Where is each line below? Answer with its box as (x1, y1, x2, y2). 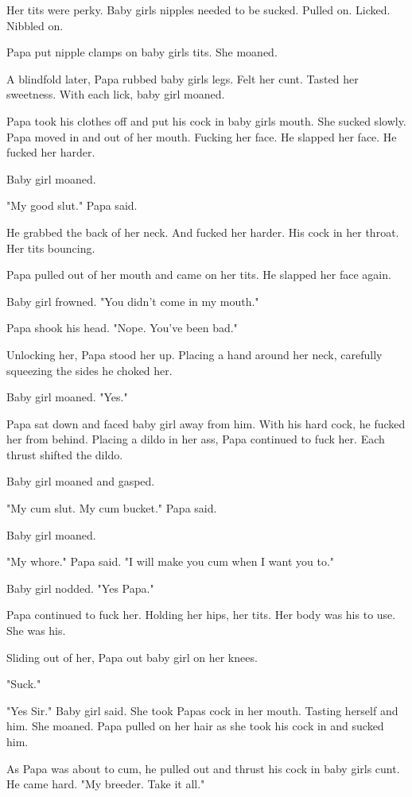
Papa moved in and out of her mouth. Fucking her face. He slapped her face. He (6, 128, 397, 145)
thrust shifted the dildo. (6, 446, 123, 462)
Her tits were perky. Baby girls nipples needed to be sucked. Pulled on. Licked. (6, 2, 391, 17)
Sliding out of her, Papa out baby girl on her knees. (6, 648, 258, 665)
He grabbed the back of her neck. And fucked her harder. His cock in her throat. (6, 223, 399, 240)
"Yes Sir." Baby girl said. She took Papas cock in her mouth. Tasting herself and (6, 702, 398, 718)
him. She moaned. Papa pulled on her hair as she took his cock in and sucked (6, 718, 384, 734)
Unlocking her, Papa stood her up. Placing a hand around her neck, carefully (6, 346, 383, 362)
